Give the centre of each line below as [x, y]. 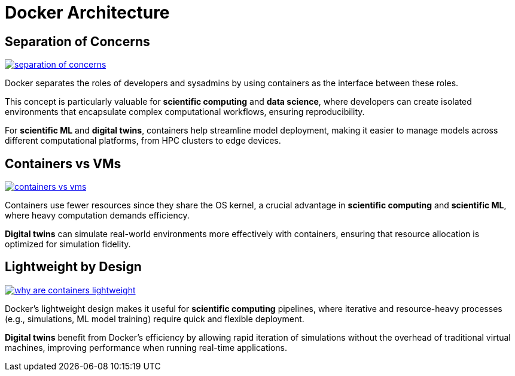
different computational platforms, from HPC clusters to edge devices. [143, 141]
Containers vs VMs [63, 163]
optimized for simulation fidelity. [68, 244]
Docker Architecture [87, 13]
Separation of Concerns [77, 41]
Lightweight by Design [73, 267]
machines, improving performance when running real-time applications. [146, 347]
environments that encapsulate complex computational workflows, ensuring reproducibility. [185, 112]
